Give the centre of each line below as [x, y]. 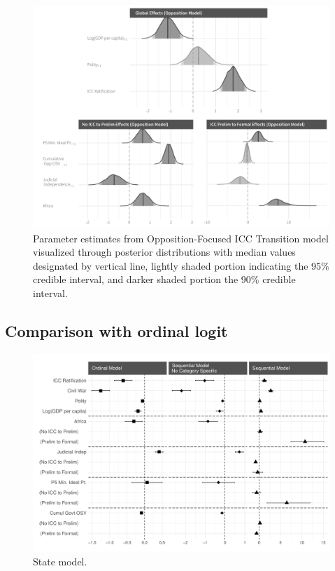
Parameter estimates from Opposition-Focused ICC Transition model [181, 238]
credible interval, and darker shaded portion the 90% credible [164, 279]
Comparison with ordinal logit [116, 330]
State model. [60, 561]
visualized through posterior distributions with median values [164, 252]
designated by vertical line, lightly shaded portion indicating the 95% [181, 265]
